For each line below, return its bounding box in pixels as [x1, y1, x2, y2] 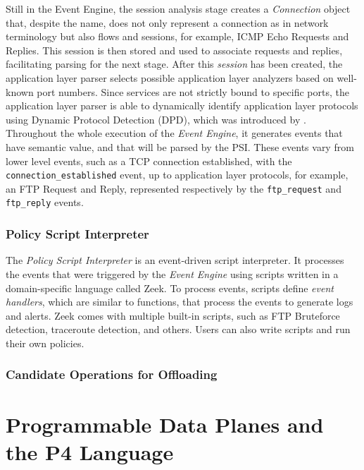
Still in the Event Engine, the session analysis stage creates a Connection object [6, 1, 351, 16]
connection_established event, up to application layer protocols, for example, [6, 167, 349, 182]
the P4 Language [6, 437, 174, 466]
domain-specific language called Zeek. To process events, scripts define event [6, 280, 334, 295]
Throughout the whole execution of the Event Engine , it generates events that [6, 126, 343, 140]
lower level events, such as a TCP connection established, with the [6, 153, 292, 168]
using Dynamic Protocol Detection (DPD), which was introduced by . [6, 112, 306, 126]
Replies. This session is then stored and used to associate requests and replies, [6, 42, 343, 57]
